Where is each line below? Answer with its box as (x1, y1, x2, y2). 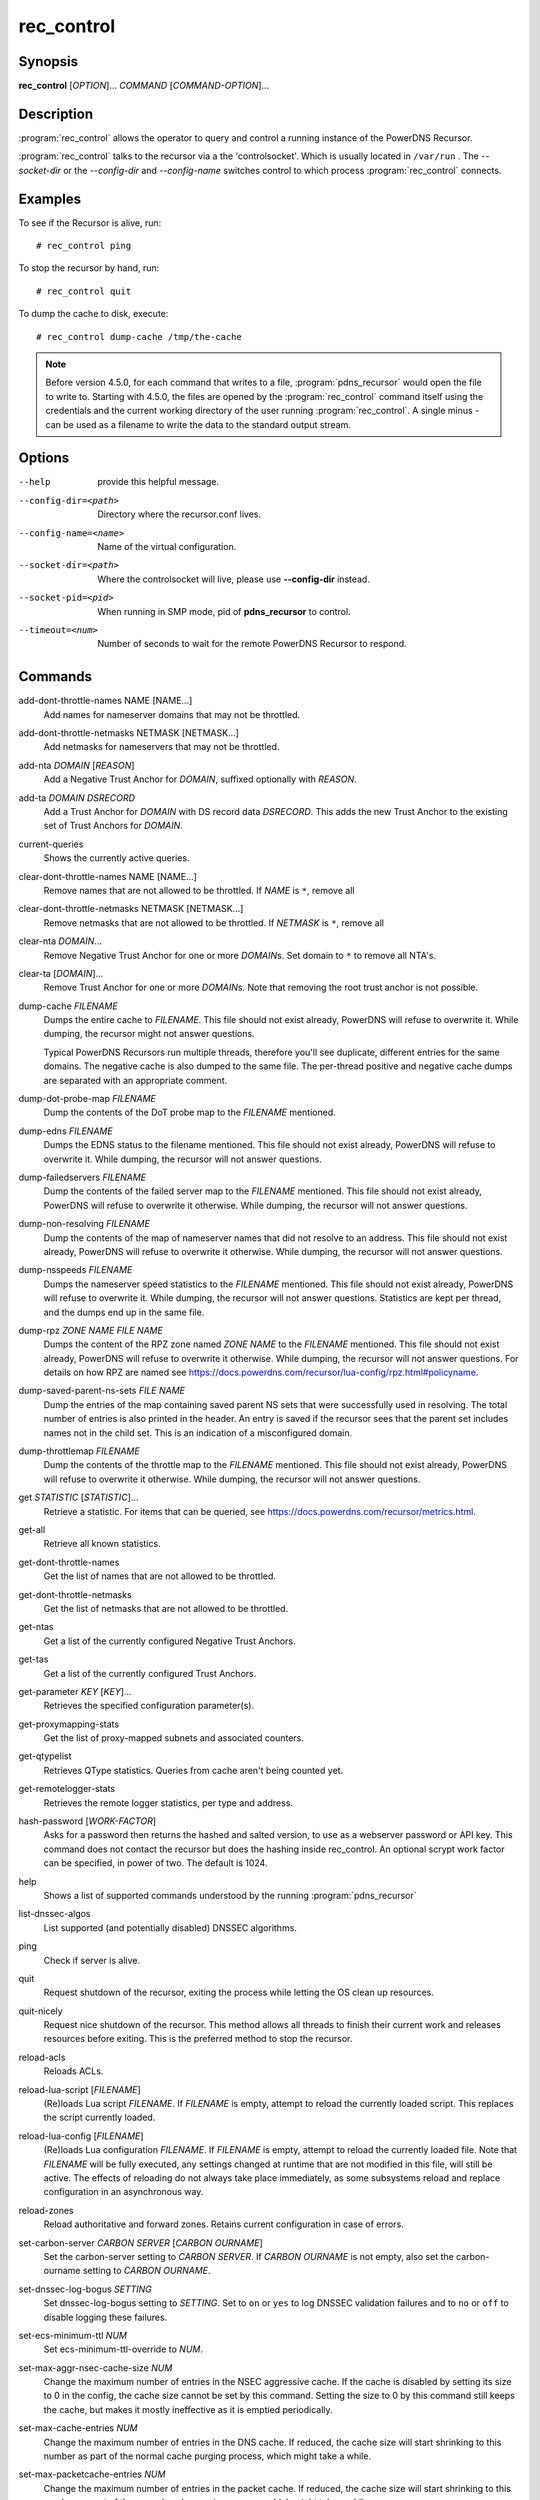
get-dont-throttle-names (18, 1556, 120, 1568)
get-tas (18, 1653, 49, 1665)
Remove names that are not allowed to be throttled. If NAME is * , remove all (43, 884, 355, 896)
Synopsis (18, 53, 79, 70)
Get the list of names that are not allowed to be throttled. (43, 1570, 277, 1582)
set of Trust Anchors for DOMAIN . (43, 820, 184, 832)
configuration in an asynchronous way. (43, 2186, 204, 2198)
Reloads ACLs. (43, 2065, 104, 2077)
